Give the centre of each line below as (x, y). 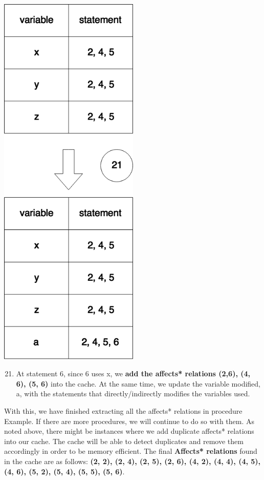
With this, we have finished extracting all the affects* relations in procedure (123, 411)
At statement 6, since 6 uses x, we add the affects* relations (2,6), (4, (133, 373)
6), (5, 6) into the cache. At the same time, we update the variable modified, (138, 383)
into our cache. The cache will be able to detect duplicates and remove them (124, 441)
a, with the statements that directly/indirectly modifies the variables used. (133, 393)
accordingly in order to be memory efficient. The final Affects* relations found (131, 451)
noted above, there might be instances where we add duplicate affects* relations (129, 431)
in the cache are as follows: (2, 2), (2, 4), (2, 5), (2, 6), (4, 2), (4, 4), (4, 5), (133, 461)
